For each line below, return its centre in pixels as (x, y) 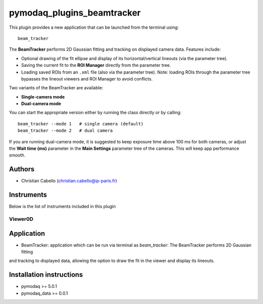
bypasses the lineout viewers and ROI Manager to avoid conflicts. (87, 79)
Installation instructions (46, 275)
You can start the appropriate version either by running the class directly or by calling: (95, 113)
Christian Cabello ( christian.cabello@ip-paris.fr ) (69, 181)
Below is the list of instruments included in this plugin (63, 206)
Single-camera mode (43, 97)
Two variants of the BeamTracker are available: (56, 88)
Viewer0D (21, 219)
